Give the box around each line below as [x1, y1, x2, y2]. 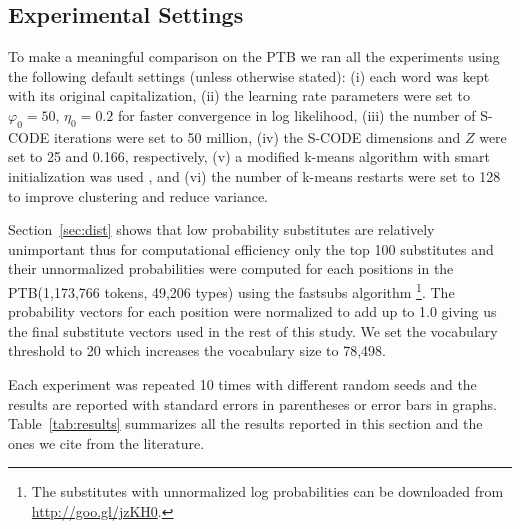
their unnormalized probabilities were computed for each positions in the [8, 258, 454, 279]
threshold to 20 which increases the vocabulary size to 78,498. [8, 340, 387, 361]
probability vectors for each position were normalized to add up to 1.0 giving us [8, 301, 497, 322]
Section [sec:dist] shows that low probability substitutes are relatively [8, 219, 435, 240]
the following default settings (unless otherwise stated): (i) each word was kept [8, 65, 490, 86]
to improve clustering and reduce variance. [8, 185, 269, 206]
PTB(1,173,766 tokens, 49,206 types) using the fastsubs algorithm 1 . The [8, 278, 455, 302]
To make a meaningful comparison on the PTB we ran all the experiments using [8, 46, 500, 67]
